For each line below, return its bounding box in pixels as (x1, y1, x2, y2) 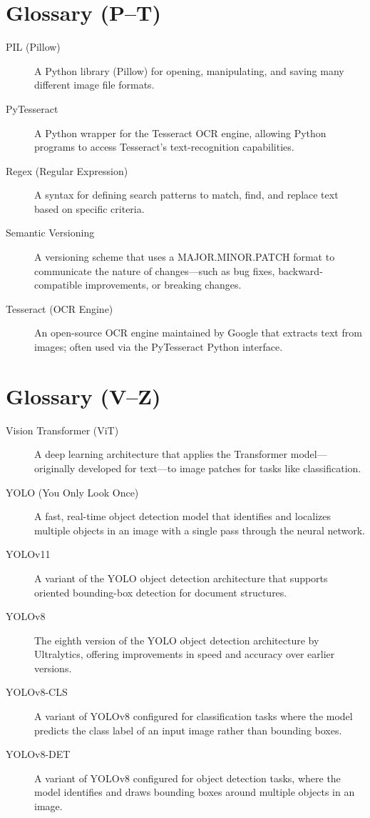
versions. (34, 660, 72, 675)
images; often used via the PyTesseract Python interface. (34, 339, 283, 354)
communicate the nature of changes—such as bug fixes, (34, 263, 275, 278)
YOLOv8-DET (6, 747, 71, 762)
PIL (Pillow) (6, 39, 61, 54)
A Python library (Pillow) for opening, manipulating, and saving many (34, 63, 344, 78)
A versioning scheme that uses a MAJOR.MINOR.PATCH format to (34, 249, 335, 264)
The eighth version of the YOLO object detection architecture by (34, 632, 319, 647)
